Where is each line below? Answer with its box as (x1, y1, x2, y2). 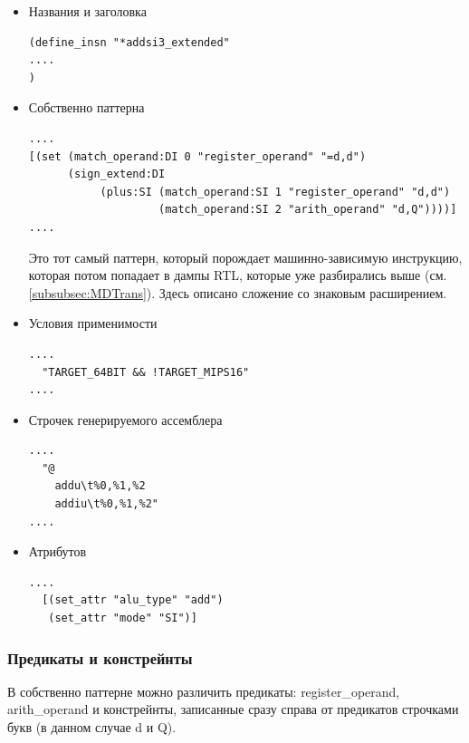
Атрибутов (28, 542, 87, 561)
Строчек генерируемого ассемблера (28, 410, 223, 429)
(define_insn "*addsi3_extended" (28, 35, 230, 49)
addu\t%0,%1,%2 (54, 479, 146, 493)
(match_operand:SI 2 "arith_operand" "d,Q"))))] (158, 203, 457, 217)
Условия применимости (28, 314, 158, 333)
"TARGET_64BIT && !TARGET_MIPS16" (42, 365, 250, 379)
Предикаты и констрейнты (7, 646, 193, 669)
